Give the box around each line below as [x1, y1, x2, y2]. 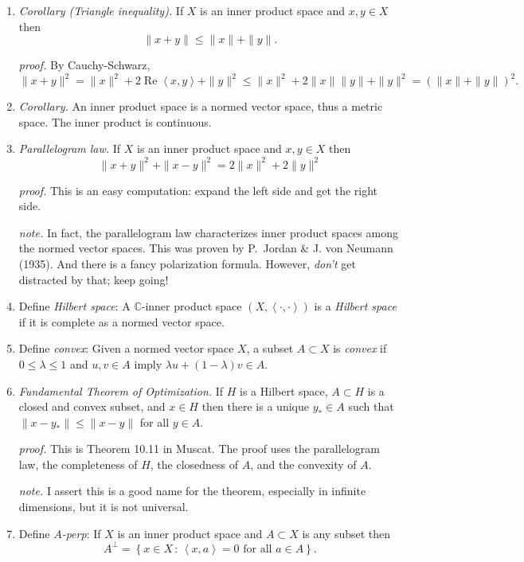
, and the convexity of [250, 455, 357, 472]
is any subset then [302, 525, 391, 541]
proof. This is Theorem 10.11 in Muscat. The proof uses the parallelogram [18, 440, 380, 457]
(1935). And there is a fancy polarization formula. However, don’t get [18, 255, 356, 271]
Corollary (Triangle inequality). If [18, 2, 184, 18]
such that [348, 398, 394, 415]
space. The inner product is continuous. [18, 113, 212, 130]
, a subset [246, 340, 294, 357]
